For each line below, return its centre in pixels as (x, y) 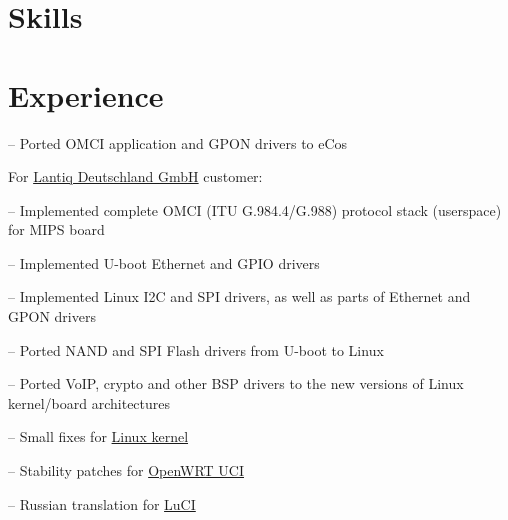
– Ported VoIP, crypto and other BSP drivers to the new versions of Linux (236, 383)
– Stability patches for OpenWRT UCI (126, 470)
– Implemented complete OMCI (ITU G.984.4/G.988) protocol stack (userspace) (255, 209)
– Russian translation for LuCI (102, 503)
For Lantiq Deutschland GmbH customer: (135, 176)
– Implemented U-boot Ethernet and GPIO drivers (164, 262)
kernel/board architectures (89, 402)
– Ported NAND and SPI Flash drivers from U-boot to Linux (196, 349)
